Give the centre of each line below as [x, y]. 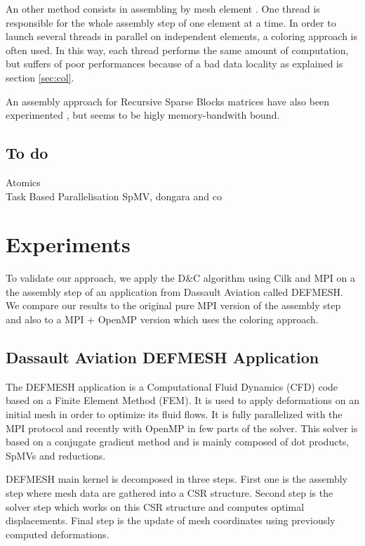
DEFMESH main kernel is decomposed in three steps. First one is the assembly [177, 479]
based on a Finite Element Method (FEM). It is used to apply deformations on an [182, 400]
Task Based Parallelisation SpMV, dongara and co [114, 196]
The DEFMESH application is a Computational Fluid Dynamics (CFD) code [172, 386]
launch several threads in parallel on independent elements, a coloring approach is [182, 36]
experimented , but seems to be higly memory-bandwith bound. [143, 115]
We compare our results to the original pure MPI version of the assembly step [173, 305]
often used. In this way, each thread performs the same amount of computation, [177, 50]
